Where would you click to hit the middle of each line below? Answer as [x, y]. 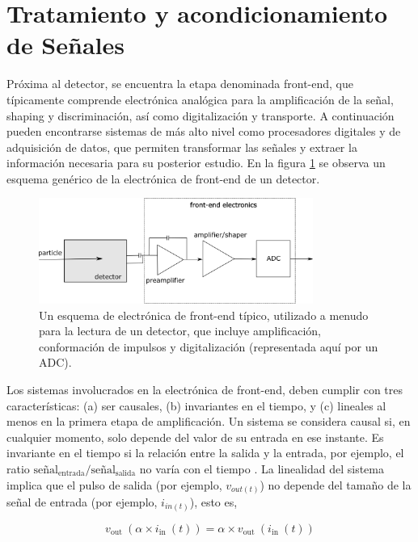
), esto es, [213, 502]
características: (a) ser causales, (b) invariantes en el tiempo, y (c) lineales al [196, 405]
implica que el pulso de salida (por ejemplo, [114, 484]
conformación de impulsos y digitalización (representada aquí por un [209, 346]
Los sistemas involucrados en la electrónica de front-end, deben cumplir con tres [205, 389]
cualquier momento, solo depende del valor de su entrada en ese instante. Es [195, 437]
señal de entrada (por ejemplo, [82, 502]
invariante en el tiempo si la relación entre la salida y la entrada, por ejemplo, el [205, 453]
